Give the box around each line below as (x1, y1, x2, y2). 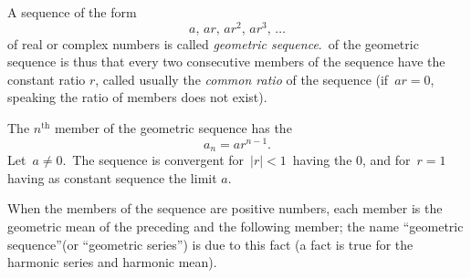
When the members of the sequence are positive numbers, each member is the (7, 199, 443, 218)
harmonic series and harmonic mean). (7, 252, 217, 272)
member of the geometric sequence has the (54, 118, 292, 138)
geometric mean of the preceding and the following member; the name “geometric (7, 216, 464, 235)
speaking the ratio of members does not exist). (7, 88, 267, 107)
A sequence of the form (7, 3, 137, 21)
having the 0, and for (292, 150, 411, 170)
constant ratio (7, 69, 86, 88)
